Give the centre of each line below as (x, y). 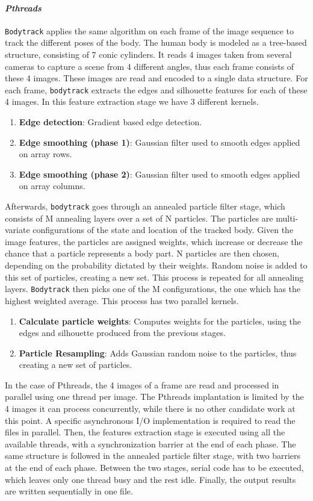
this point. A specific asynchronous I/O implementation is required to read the (150, 420)
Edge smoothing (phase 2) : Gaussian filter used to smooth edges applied (160, 174)
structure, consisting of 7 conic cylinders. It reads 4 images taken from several (148, 54)
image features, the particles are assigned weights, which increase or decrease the (154, 241)
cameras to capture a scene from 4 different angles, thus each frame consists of (150, 66)
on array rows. (45, 154)
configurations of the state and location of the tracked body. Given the (163, 230)
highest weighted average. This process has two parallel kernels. (122, 300)
